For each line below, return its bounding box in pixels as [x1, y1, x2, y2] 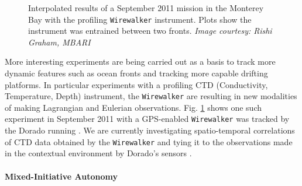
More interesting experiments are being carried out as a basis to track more [5, 55, 276, 68]
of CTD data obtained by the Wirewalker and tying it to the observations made [5, 135, 293, 148]
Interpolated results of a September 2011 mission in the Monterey [28, 2, 264, 13]
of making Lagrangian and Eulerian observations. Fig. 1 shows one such [5, 101, 262, 113]
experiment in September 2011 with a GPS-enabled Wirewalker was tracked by [5, 113, 290, 125]
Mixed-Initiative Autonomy [5, 170, 118, 182]
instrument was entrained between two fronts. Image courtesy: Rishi [28, 24, 272, 37]
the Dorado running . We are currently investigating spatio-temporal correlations [5, 124, 295, 136]
